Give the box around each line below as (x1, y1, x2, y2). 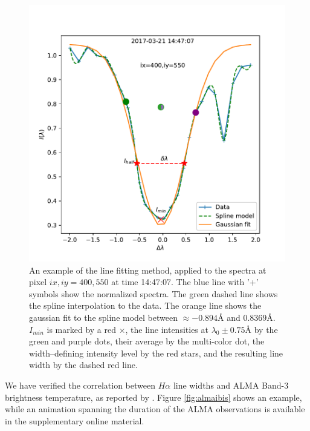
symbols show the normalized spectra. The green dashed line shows (29, 287, 278, 300)
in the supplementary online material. (5, 414, 144, 427)
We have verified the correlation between (5, 378, 155, 391)
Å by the (245, 323, 278, 335)
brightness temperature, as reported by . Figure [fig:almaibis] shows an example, (5, 390, 302, 403)
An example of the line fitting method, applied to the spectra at (29, 263, 266, 276)
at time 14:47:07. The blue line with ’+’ (111, 275, 259, 288)
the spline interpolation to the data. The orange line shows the (29, 299, 262, 312)
